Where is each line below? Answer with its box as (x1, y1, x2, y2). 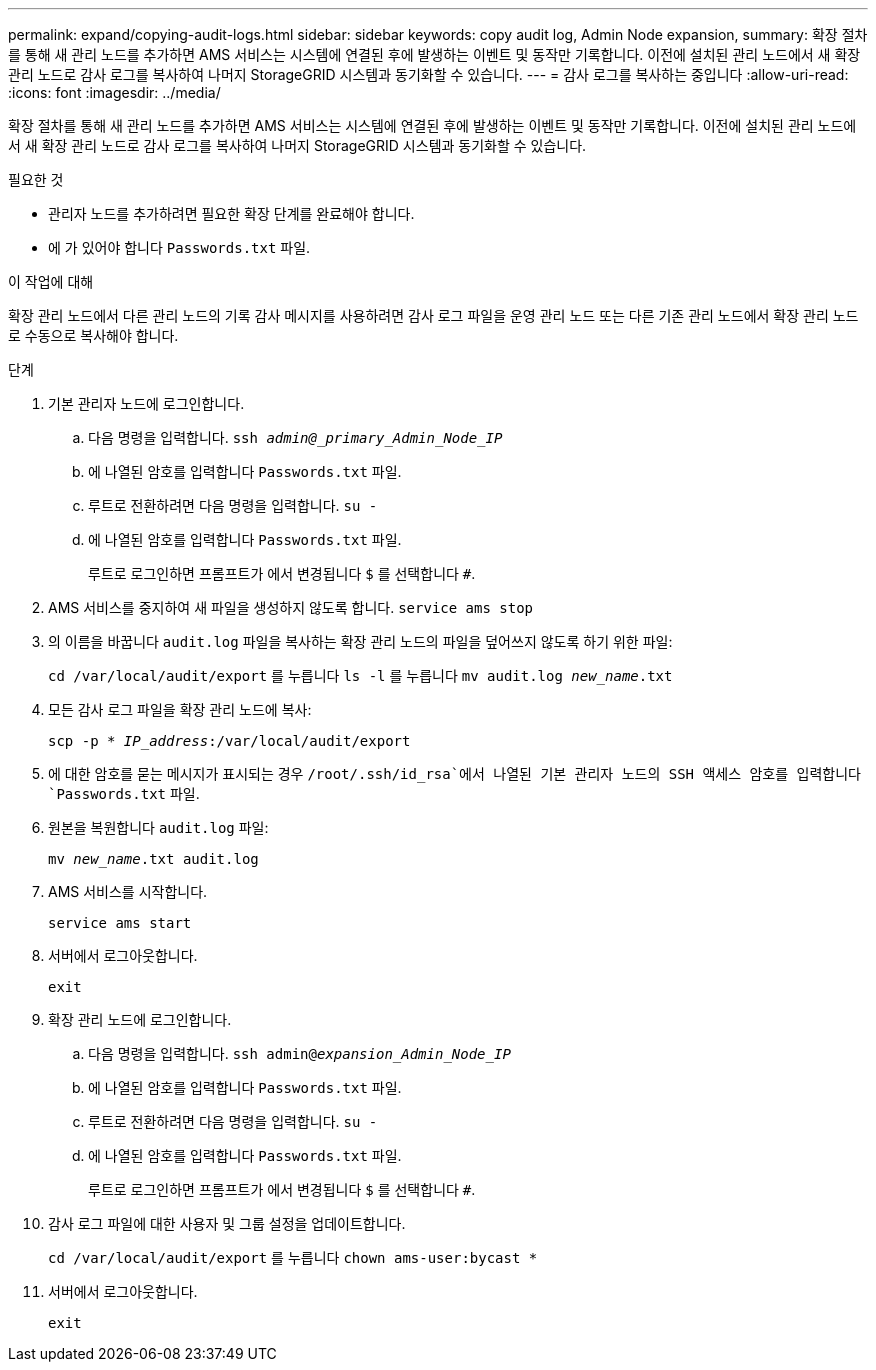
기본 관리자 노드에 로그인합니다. (48, 395, 245, 412)
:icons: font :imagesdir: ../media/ (8, 84, 221, 101)
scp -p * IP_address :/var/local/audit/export (48, 733, 411, 749)
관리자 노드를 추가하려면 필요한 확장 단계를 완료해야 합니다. (48, 205, 415, 222)
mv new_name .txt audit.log (48, 851, 259, 867)
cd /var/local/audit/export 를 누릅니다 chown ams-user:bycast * (48, 1249, 538, 1266)
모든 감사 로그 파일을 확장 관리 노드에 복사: (48, 701, 312, 718)
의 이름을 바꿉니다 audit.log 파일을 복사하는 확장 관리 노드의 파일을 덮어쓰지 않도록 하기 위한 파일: (48, 633, 673, 650)
